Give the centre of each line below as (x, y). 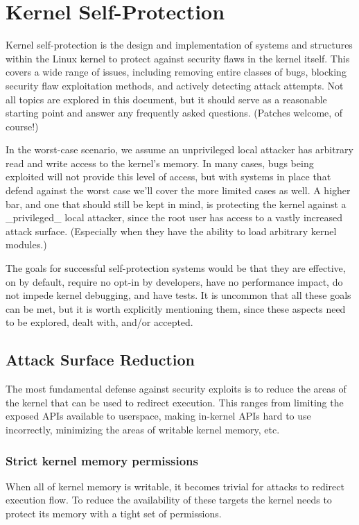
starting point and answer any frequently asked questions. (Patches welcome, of (174, 113)
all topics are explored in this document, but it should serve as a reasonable (166, 99)
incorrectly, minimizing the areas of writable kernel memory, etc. (143, 429)
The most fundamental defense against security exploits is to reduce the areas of (176, 389)
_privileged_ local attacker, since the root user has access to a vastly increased (174, 217)
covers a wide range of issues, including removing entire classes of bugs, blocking (176, 72)
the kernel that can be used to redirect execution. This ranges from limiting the (175, 402)
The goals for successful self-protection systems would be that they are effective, (176, 268)
